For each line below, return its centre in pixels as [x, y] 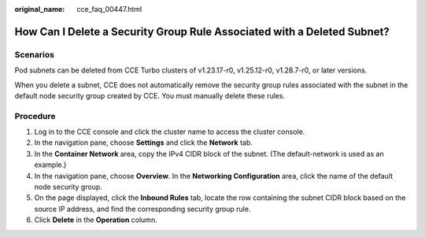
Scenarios [35, 54]
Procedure [35, 116]
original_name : [40, 9]
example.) [50, 165]
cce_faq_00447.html [109, 9]
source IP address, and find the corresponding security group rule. [142, 209]
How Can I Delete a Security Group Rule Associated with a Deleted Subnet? [202, 31]
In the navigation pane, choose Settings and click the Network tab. [144, 143]
